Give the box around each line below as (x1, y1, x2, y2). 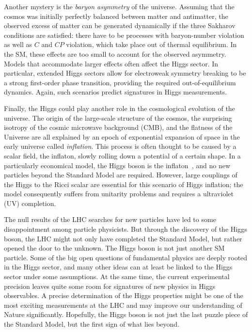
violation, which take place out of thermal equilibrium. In (66, 39, 237, 49)
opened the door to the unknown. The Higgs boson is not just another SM (4, 243, 225, 253)
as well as (4, 39, 32, 49)
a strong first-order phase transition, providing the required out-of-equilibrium (4, 77, 236, 87)
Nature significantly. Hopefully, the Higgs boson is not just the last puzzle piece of (4, 309, 248, 319)
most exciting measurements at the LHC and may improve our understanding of (4, 300, 242, 310)
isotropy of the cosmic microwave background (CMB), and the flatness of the (4, 122, 233, 132)
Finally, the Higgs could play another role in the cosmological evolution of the (4, 103, 235, 113)
